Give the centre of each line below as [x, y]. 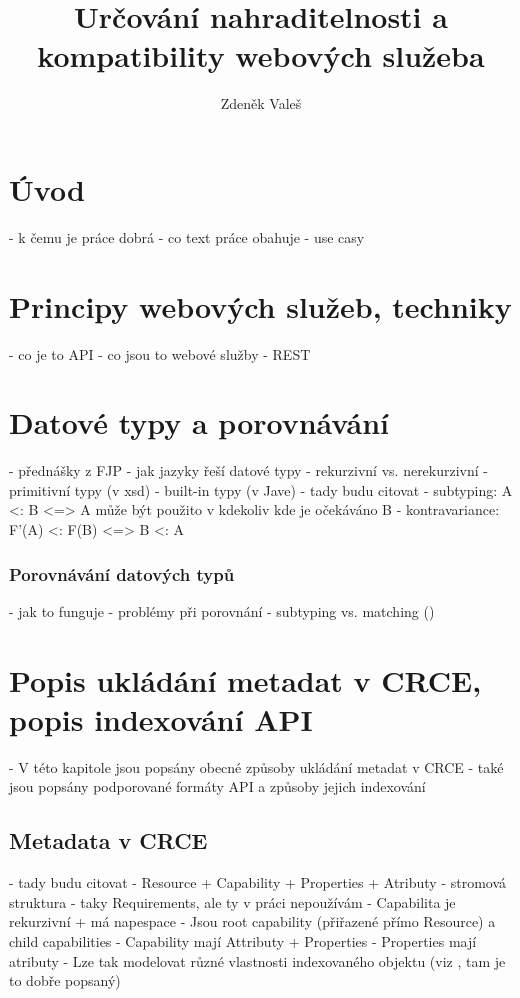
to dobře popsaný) [65, 980]
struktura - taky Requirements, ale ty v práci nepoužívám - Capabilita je [232, 901]
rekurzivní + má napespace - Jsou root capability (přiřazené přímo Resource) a [252, 921]
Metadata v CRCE [108, 840]
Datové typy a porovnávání [199, 422]
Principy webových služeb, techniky [260, 305]
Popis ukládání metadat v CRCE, [245, 679]
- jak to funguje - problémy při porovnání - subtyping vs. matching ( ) [222, 610]
